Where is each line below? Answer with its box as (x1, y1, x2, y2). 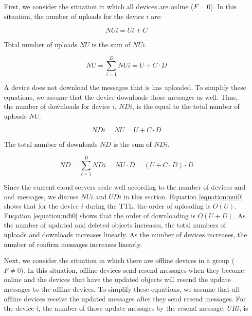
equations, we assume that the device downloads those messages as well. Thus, (4, 91, 238, 102)
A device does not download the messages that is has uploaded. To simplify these (4, 82, 246, 92)
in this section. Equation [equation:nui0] (124, 191, 243, 201)
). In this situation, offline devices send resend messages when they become (20, 264, 244, 275)
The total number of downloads (4, 139, 98, 149)
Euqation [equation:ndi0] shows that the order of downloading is (4, 210, 196, 220)
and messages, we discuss (4, 191, 79, 201)
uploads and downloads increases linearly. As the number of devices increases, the (4, 229, 247, 239)
